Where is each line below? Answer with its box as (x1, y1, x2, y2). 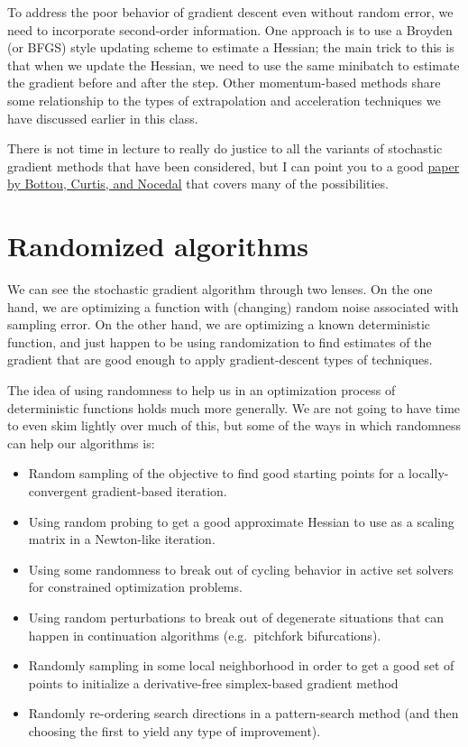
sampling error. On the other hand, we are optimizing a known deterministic (7, 315, 431, 334)
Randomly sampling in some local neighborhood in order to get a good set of (28, 656, 454, 675)
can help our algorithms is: (7, 433, 155, 452)
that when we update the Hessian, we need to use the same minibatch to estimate (7, 55, 460, 74)
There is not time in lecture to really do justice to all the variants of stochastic (7, 139, 443, 158)
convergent (28, 482, 88, 500)
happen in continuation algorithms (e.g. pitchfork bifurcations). (28, 625, 381, 644)
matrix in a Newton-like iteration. (28, 530, 216, 549)
